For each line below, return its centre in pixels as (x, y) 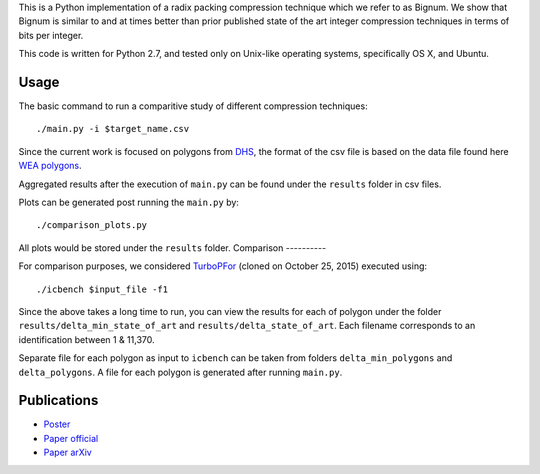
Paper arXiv (67, 452)
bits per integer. (51, 35)
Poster (57, 424)
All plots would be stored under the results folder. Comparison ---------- (172, 247)
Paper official (71, 438)
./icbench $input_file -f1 (102, 289)
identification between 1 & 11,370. (86, 339)
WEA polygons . (50, 166)
